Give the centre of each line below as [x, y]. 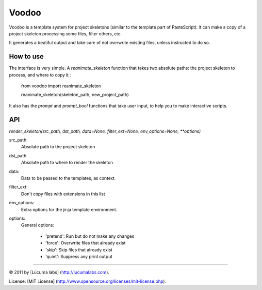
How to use [26, 56]
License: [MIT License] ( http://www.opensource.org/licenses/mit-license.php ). [88, 281]
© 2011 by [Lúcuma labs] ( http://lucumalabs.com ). [59, 272]
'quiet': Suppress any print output [79, 256]
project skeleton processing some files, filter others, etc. [65, 33]
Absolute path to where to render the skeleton [67, 163]
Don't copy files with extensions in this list [63, 194]
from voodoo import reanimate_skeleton [61, 86]
